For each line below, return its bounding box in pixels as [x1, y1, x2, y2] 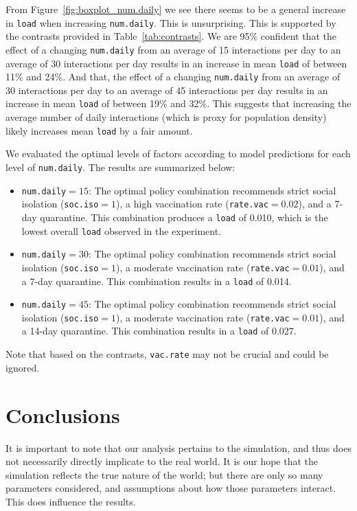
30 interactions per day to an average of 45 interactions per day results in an [5, 82, 328, 97]
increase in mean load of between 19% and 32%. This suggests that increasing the [5, 96, 352, 111]
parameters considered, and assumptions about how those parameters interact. [5, 481, 336, 495]
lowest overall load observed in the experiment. [21, 223, 222, 238]
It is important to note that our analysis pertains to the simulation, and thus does [5, 440, 352, 455]
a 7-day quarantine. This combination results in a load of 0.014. [21, 273, 292, 288]
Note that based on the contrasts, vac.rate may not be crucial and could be [5, 347, 329, 361]
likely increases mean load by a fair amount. [5, 123, 193, 137]
